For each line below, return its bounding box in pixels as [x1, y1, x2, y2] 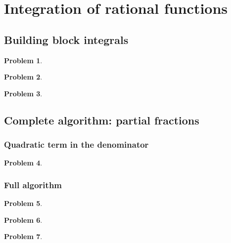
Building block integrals [4, 32, 129, 47]
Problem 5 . [4, 198, 43, 208]
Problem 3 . [4, 88, 43, 98]
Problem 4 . [4, 158, 43, 168]
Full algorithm [4, 178, 62, 191]
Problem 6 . [4, 214, 43, 225]
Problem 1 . [4, 55, 43, 65]
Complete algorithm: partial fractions [4, 112, 199, 127]
